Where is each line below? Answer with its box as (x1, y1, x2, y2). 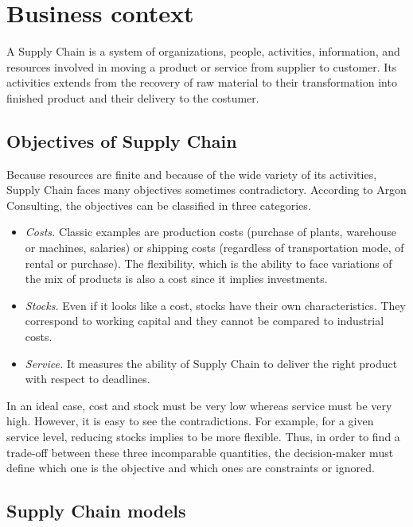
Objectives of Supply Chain (6, 128, 237, 153)
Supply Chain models (6, 498, 186, 523)
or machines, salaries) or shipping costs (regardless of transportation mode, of (25, 239, 404, 256)
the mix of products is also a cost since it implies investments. (25, 270, 328, 287)
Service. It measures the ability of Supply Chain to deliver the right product (25, 355, 398, 371)
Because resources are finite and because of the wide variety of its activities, (6, 165, 377, 182)
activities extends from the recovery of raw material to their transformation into (6, 74, 397, 91)
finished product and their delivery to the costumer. (6, 89, 259, 106)
